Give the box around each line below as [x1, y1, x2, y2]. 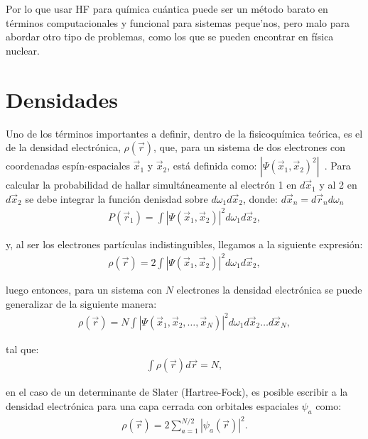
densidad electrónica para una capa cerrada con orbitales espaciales [6, 398, 298, 413]
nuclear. [6, 43, 40, 57]
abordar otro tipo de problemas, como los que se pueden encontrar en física [6, 29, 334, 44]
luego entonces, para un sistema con [6, 282, 162, 296]
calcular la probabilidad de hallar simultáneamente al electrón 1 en [6, 177, 297, 192]
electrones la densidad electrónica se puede [176, 282, 362, 296]
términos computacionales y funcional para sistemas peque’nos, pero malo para [6, 15, 350, 30]
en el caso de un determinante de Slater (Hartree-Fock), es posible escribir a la [6, 384, 348, 399]
